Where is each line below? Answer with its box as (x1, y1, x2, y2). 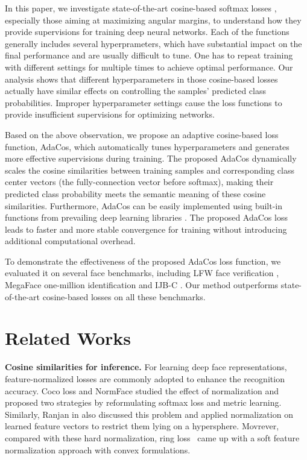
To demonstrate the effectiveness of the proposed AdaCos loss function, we (5, 254, 281, 267)
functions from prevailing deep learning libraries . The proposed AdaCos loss (5, 211, 288, 224)
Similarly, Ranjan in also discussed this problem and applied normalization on (5, 408, 293, 420)
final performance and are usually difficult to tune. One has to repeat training (5, 49, 293, 61)
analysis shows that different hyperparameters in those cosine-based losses (5, 72, 278, 85)
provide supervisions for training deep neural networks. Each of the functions (5, 25, 290, 38)
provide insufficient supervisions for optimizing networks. (5, 108, 215, 121)
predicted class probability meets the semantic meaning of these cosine (5, 187, 266, 200)
